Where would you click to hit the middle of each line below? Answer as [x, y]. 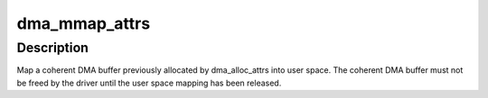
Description [53, 48]
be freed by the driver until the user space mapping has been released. [149, 83]
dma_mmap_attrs [84, 23]
